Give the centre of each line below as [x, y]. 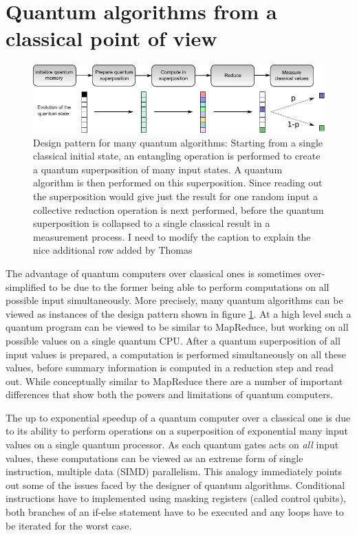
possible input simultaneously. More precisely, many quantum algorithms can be [174, 300]
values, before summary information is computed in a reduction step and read [170, 368]
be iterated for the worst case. [69, 525]
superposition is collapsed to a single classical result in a [152, 223]
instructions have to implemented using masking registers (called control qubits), [176, 498]
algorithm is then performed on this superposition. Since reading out [178, 183]
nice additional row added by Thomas [113, 250]
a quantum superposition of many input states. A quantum [158, 169]
